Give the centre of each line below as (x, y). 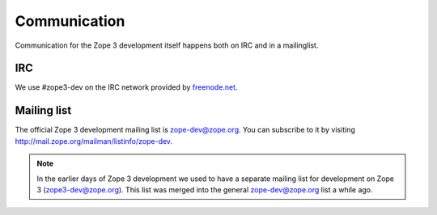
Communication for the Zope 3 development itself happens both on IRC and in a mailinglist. (167, 45)
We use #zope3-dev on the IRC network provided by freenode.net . (126, 87)
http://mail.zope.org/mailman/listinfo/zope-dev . (94, 141)
